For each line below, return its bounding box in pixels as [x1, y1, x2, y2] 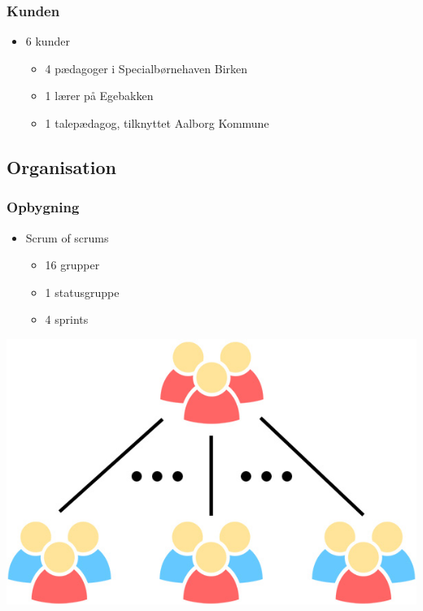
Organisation [7, 154, 116, 179]
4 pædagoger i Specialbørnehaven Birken [45, 59, 248, 76]
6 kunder [25, 33, 70, 50]
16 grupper [45, 256, 100, 273]
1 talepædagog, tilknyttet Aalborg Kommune [45, 115, 269, 131]
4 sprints [45, 311, 89, 328]
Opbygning [7, 197, 80, 217]
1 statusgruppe [45, 283, 120, 300]
